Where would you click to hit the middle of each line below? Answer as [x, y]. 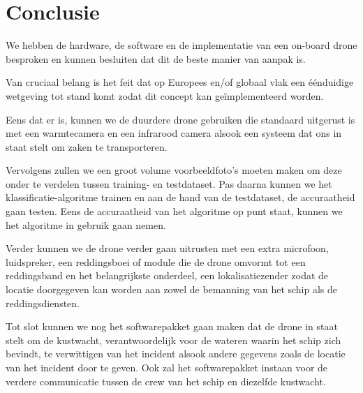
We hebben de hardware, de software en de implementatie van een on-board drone [181, 45]
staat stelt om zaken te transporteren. [87, 146]
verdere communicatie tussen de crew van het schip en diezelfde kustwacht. [166, 381]
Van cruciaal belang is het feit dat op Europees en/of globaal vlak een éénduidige [180, 82]
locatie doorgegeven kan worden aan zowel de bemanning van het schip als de [172, 289]
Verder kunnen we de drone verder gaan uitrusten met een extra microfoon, [167, 248]
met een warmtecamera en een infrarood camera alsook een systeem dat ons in [174, 133]
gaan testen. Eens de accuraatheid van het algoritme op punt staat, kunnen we [174, 211]
